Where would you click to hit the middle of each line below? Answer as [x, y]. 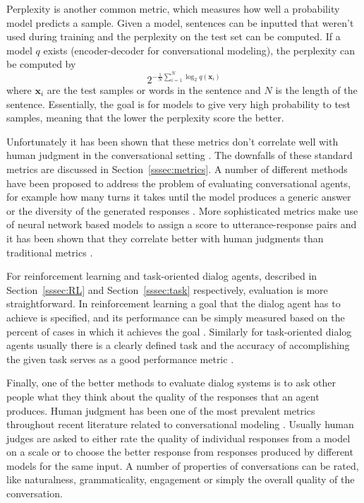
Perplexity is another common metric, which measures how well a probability [173, 8]
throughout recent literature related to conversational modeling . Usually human [180, 424]
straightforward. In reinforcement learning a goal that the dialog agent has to [174, 303]
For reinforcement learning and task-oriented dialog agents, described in [162, 276]
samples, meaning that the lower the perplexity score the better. [145, 118]
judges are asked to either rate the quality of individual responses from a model [178, 438]
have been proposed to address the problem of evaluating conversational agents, [178, 183]
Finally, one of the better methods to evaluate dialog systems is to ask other [171, 383]
